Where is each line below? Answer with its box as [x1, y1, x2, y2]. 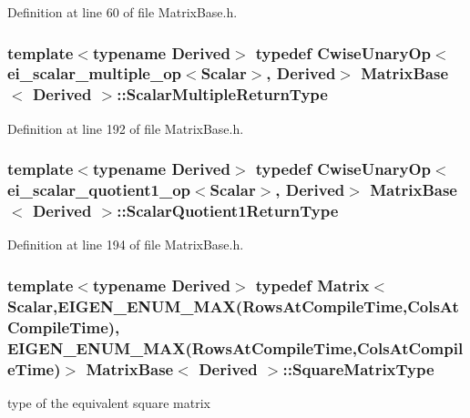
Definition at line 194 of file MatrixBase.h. [7, 235, 244, 254]
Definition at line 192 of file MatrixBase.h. [7, 118, 244, 138]
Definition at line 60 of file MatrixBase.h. [7, 3, 238, 21]
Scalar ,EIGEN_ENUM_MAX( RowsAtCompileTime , [7, 294, 408, 317]
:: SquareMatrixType [282, 357, 434, 380]
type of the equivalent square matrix [7, 393, 210, 412]
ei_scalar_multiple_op [7, 62, 182, 85]
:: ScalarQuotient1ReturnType [117, 199, 339, 222]
